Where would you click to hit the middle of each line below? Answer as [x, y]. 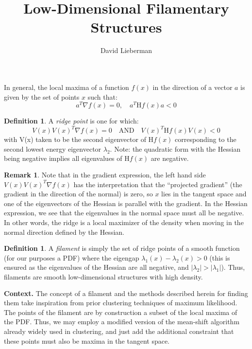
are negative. [170, 158]
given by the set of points [42, 96]
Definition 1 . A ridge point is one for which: [71, 121]
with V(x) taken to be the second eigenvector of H [79, 139]
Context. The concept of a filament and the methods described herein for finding [126, 293]
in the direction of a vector [193, 87]
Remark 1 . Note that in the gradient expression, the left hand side [105, 175]
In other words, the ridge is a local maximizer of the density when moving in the [124, 222]
